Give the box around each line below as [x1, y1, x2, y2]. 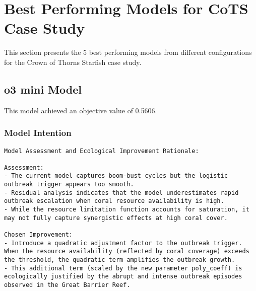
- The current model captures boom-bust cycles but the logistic [4, 172, 228, 180]
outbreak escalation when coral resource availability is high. [4, 197, 224, 205]
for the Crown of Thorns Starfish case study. [4, 56, 142, 67]
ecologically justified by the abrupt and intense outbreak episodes [4, 273, 242, 280]
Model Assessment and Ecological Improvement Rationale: [4, 147, 199, 155]
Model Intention [4, 126, 72, 139]
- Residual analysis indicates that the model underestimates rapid [4, 189, 239, 196]
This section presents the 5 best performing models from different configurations [4, 47, 252, 57]
